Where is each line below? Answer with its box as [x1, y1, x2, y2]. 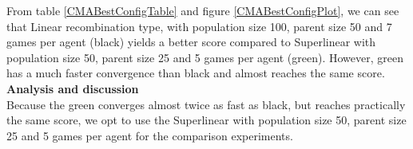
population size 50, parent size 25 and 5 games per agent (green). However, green [6, 49, 403, 65]
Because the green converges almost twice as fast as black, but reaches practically [6, 96, 406, 112]
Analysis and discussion [6, 80, 139, 96]
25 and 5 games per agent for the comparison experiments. [6, 127, 293, 143]
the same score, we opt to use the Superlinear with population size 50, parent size [6, 112, 407, 128]
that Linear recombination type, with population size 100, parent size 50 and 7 [6, 18, 392, 34]
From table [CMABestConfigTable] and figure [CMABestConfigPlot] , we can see [6, 2, 399, 18]
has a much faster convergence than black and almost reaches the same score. [6, 65, 385, 81]
